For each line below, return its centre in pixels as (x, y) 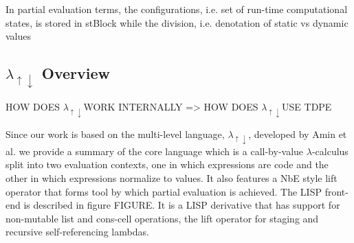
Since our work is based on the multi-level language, (115, 134)
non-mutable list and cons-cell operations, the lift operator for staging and (162, 218)
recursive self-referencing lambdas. (77, 232)
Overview (76, 73)
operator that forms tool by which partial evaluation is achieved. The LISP (164, 191)
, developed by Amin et (298, 134)
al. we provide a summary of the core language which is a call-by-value (155, 151)
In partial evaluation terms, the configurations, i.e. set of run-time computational (177, 9)
